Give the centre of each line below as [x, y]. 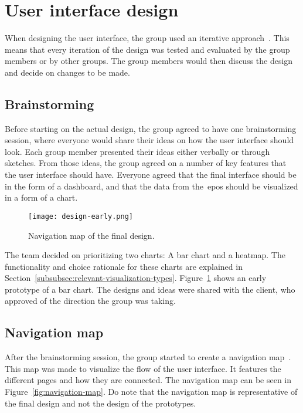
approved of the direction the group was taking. [90, 301]
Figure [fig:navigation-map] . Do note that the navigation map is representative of [151, 392]
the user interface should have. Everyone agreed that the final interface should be [151, 175]
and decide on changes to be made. [67, 72]
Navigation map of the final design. [91, 235]
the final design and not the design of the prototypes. [101, 403]
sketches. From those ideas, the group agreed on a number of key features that [146, 163]
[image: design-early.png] [81, 216]
